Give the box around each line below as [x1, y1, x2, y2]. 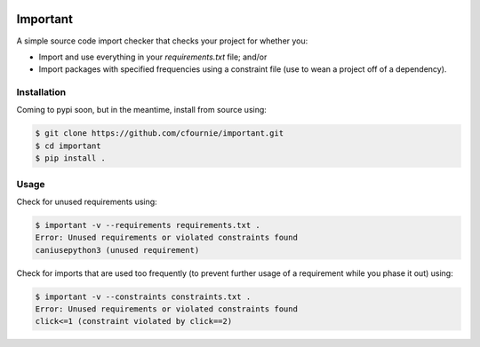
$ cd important [35, 140, 101, 151]
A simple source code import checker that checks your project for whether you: [16, 35, 308, 46]
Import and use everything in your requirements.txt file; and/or [38, 51, 268, 62]
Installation [16, 86, 67, 99]
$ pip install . [35, 154, 107, 163]
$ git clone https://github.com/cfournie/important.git [35, 129, 284, 138]
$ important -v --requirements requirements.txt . [35, 220, 261, 230]
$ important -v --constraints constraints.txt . [35, 291, 252, 302]
